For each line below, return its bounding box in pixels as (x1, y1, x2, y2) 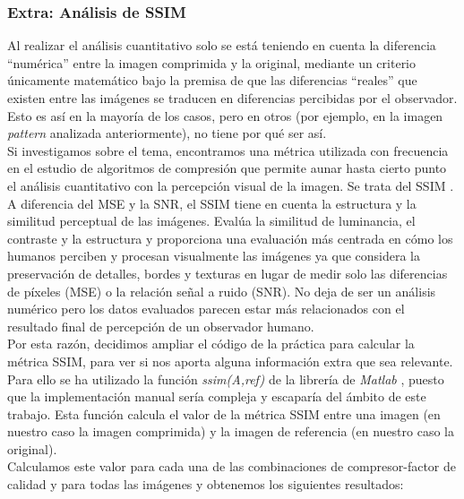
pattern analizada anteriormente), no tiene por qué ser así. (7, 124, 327, 142)
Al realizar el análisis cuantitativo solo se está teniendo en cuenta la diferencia (7, 36, 436, 55)
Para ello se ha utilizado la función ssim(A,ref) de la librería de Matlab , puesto (7, 369, 444, 388)
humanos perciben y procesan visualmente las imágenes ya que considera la (7, 246, 420, 265)
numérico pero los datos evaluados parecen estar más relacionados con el (7, 299, 405, 318)
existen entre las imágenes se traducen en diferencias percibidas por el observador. (7, 89, 458, 107)
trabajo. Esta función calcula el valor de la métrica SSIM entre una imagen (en (7, 404, 441, 423)
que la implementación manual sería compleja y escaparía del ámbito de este (7, 387, 426, 406)
